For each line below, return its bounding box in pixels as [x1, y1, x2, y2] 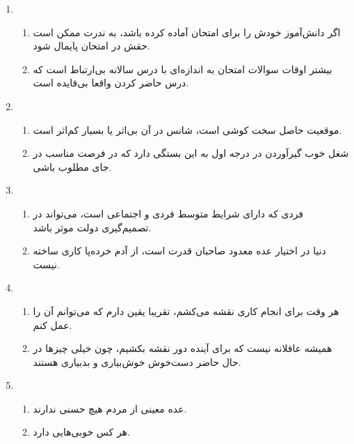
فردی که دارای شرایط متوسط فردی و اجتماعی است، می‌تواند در [33, 206, 304, 220]
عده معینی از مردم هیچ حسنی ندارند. [33, 401, 187, 415]
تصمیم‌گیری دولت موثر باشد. [33, 220, 152, 234]
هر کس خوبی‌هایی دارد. [33, 424, 130, 439]
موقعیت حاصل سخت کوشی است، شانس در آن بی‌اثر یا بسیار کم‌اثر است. [33, 122, 342, 137]
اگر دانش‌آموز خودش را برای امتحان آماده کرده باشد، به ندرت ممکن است [33, 24, 341, 39]
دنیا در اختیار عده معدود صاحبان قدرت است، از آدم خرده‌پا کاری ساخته [33, 243, 326, 258]
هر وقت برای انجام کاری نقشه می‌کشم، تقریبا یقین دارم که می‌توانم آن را [33, 303, 339, 318]
